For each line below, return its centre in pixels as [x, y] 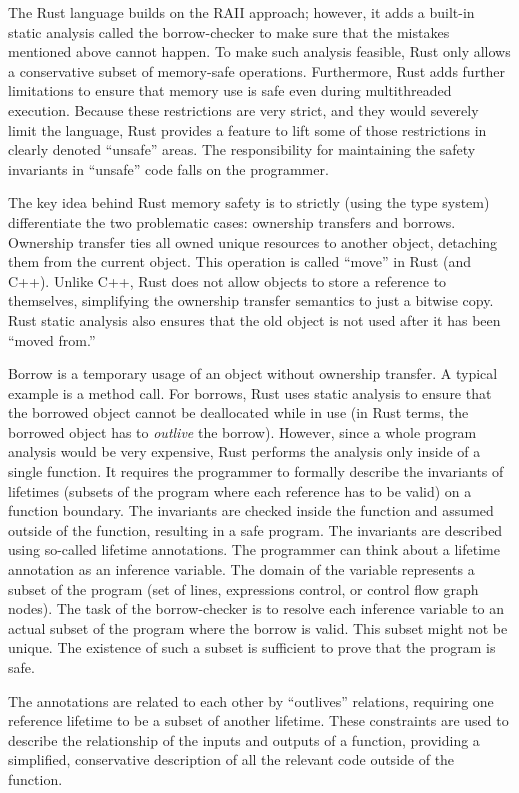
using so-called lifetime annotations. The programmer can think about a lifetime [254, 549]
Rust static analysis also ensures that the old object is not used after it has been [254, 319]
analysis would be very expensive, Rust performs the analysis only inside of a [244, 451]
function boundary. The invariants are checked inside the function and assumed [251, 510]
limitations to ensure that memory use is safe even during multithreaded [230, 90]
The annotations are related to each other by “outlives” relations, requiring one [251, 700]
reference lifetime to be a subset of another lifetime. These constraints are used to [258, 720]
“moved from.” [52, 339]
